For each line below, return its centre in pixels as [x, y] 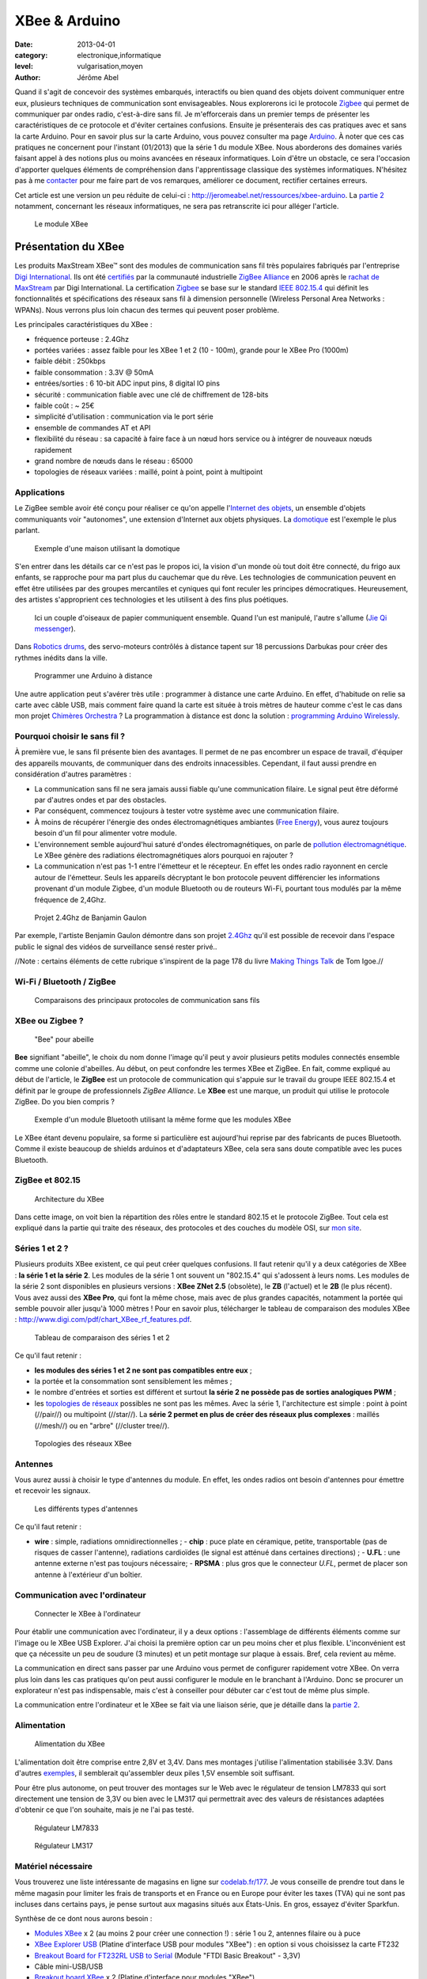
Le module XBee [61, 224]
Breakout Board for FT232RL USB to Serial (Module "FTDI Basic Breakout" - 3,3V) [167, 1955]
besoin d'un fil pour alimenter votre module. [106, 833]
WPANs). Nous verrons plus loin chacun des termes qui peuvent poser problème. [147, 310]
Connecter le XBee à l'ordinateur [88, 1613]
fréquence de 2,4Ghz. [70, 899]
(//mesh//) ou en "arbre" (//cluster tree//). [102, 1426]
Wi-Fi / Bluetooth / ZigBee [65, 982]
